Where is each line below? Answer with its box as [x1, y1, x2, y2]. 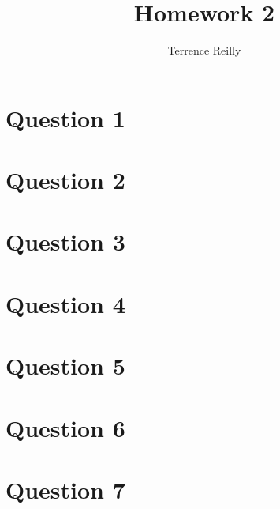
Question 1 [6, 101, 125, 134]
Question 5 [6, 349, 125, 382]
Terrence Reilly [167, 42, 241, 58]
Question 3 [6, 225, 125, 258]
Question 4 [6, 287, 125, 319]
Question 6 [6, 411, 125, 443]
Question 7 [6, 473, 125, 505]
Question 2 [6, 164, 125, 196]
